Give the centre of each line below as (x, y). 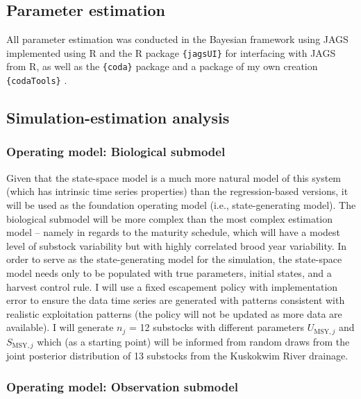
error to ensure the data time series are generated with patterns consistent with (176, 300)
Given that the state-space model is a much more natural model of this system (174, 177)
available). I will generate (60, 327)
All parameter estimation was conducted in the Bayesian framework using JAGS (177, 39)
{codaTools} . (37, 80)
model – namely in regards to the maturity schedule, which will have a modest (173, 232)
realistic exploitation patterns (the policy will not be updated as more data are (174, 313)
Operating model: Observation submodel (122, 386)
